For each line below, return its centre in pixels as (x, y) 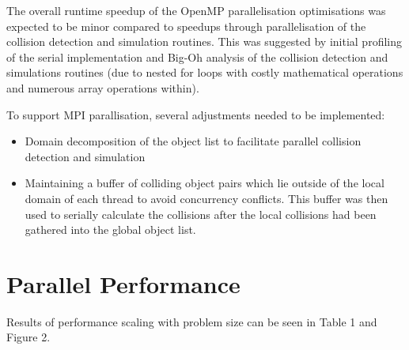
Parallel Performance (123, 283)
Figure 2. (28, 337)
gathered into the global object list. (110, 230)
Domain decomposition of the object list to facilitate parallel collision (193, 141)
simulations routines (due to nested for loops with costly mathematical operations (205, 72)
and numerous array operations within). (103, 87)
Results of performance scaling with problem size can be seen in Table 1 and (192, 321)
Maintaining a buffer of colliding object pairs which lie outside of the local (204, 183)
